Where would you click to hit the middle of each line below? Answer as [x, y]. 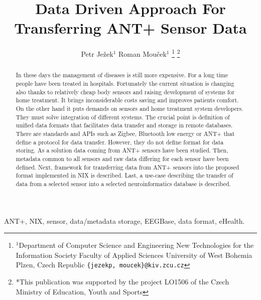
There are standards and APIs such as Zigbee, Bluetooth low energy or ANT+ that [125, 133]
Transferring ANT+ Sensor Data [130, 28]
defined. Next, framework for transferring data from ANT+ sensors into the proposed [127, 167]
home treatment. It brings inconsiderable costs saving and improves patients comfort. [127, 100]
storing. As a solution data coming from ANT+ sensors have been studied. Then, [122, 150]
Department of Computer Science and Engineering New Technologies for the [136, 245]
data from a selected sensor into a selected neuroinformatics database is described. [123, 183]
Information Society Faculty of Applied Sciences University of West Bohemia [134, 255]
